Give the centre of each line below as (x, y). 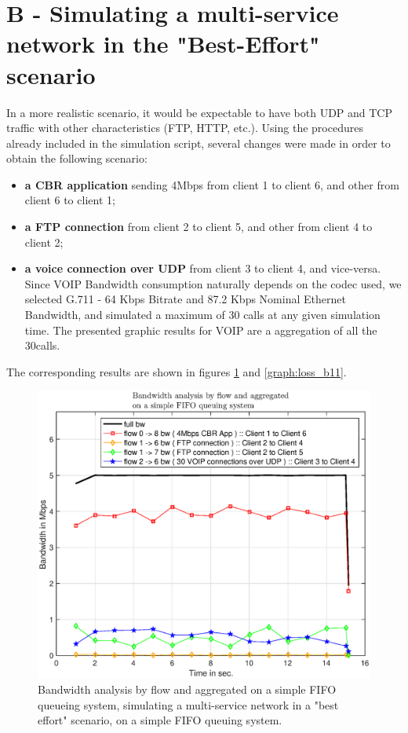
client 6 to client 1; (70, 200)
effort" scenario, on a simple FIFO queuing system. (160, 720)
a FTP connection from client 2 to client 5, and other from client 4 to (199, 227)
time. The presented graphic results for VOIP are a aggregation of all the (201, 330)
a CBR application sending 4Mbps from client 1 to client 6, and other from (212, 184)
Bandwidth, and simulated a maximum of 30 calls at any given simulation (202, 315)
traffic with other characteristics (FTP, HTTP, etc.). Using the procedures (185, 128)
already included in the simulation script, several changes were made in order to (199, 143)
